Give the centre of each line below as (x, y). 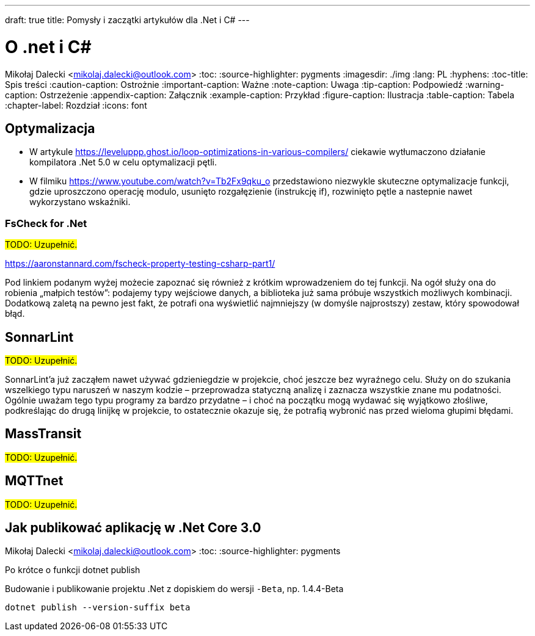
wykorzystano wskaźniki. (80, 202)
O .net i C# (48, 47)
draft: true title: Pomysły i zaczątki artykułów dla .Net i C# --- (127, 20)
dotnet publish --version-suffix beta (98, 608)
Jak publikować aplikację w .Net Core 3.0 (133, 528)
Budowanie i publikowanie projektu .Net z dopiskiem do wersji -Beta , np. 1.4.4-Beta (174, 589)
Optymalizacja (50, 128)
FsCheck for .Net (46, 223)
